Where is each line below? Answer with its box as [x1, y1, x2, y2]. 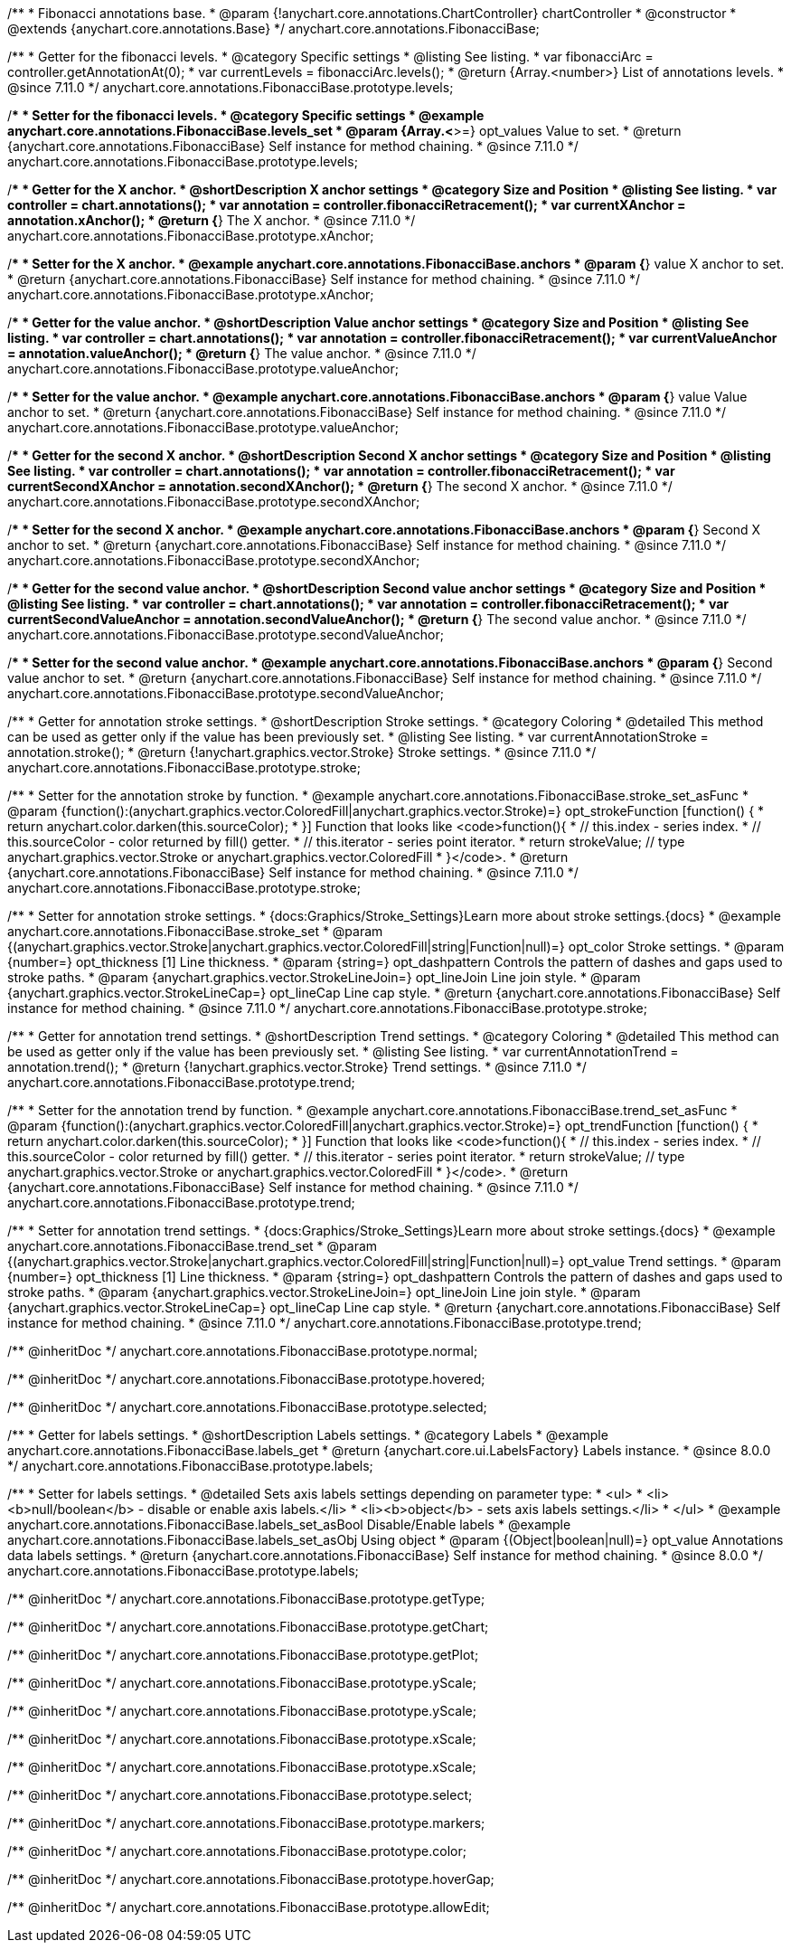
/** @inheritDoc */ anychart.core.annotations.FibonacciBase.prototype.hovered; [7, 1371, 485, 1387]
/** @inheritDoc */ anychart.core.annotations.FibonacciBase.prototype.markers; [7, 1815, 485, 1831]
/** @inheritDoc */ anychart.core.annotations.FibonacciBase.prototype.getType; [7, 1591, 485, 1606]
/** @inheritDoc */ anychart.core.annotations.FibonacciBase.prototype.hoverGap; [7, 1871, 494, 1887]
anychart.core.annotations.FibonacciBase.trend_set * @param [7, 1238, 378, 1254]
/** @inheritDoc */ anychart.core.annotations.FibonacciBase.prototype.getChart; [7, 1619, 489, 1634]
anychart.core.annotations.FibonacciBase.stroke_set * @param [7, 923, 383, 939]
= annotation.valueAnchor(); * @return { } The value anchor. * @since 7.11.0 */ [7, 346, 476, 361]
